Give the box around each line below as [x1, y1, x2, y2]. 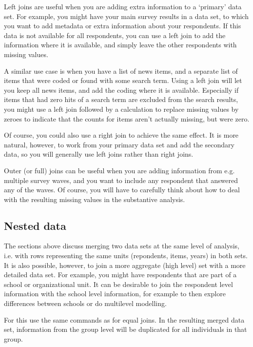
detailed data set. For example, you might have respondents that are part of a [4, 269, 237, 280]
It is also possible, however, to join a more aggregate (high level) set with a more [4, 260, 246, 270]
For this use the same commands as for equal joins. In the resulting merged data [4, 314, 245, 325]
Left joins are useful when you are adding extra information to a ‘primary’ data [4, 1, 242, 11]
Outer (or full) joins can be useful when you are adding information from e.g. [4, 165, 235, 175]
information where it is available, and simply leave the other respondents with [4, 40, 237, 50]
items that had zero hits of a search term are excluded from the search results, [4, 94, 238, 104]
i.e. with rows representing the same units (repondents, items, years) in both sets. [4, 250, 248, 261]
